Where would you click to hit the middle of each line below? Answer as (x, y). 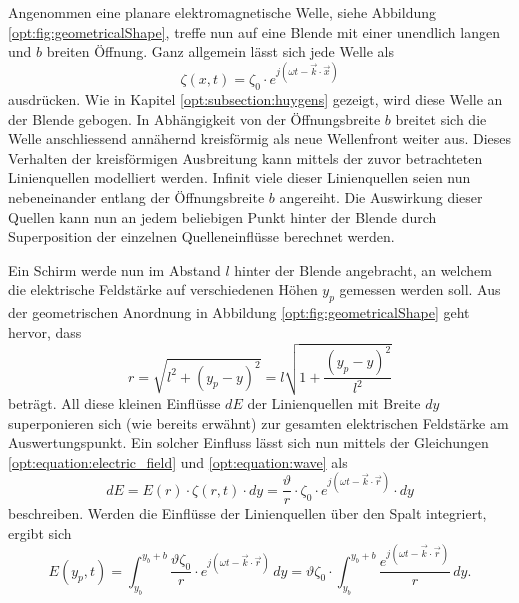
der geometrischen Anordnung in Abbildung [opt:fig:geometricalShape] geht (239, 312)
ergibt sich (40, 533)
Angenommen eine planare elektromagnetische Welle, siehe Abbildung (222, 12)
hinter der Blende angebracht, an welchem (363, 269)
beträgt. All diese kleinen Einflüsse (114, 402)
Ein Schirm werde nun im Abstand (114, 269)
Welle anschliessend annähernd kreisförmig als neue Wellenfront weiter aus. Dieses (260, 138)
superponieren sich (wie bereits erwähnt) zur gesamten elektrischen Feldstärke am (258, 422)
